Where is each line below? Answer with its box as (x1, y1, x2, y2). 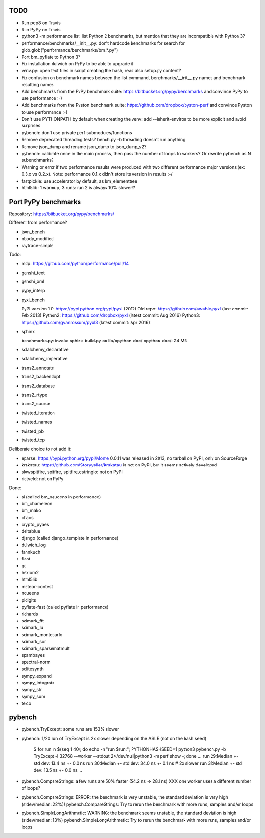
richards (21, 611, 38, 617)
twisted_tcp (21, 437, 45, 443)
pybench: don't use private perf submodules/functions (21, 129, 132, 135)
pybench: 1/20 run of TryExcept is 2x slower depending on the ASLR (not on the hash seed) (21, 735, 207, 741)
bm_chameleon (21, 501, 53, 507)
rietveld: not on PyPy (21, 475, 64, 482)
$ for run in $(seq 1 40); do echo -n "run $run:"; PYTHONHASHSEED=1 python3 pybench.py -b (33, 746, 226, 752)
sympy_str (21, 686, 42, 692)
